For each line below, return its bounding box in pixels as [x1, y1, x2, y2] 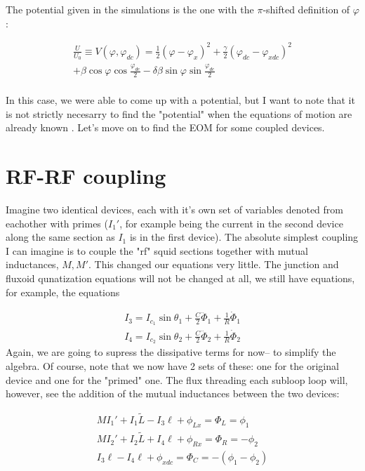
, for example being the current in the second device [119, 215, 343, 230]
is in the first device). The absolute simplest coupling [129, 230, 359, 244]
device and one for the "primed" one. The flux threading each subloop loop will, [6, 372, 348, 387]
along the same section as [6, 230, 115, 244]
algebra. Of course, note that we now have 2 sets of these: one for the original [6, 358, 339, 373]
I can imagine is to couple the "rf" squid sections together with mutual [6, 243, 308, 258]
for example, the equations [6, 284, 120, 299]
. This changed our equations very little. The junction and [88, 257, 339, 272]
